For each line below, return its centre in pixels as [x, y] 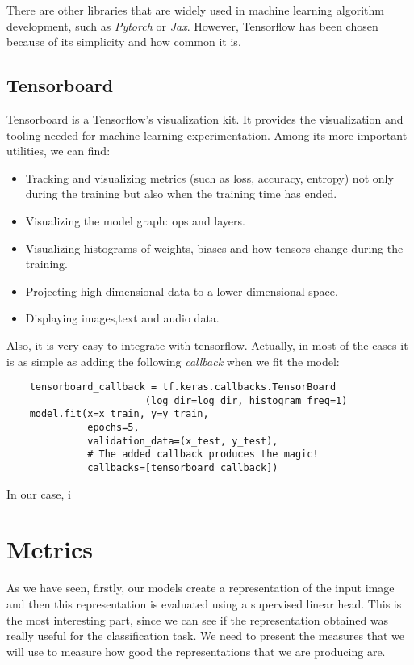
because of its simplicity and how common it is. [124, 42]
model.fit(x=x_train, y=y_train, [119, 414]
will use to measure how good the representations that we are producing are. [196, 651]
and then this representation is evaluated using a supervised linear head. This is [204, 604]
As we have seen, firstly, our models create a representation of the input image [201, 588]
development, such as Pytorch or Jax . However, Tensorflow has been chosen [192, 25]
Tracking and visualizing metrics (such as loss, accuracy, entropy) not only [209, 177]
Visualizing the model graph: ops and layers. [135, 220]
